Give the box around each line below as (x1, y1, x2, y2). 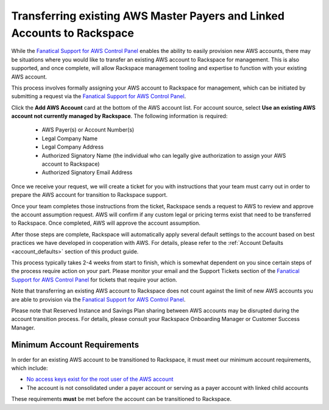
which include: (11, 364, 48, 372)
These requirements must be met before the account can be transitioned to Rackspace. (11, 395, 232, 403)
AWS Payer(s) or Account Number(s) (41, 126, 135, 133)
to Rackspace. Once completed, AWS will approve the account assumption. (11, 219, 201, 227)
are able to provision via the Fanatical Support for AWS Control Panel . (11, 295, 186, 303)
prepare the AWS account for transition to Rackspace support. (11, 191, 168, 199)
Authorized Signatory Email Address (41, 169, 133, 176)
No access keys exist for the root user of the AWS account (26, 375, 174, 383)
